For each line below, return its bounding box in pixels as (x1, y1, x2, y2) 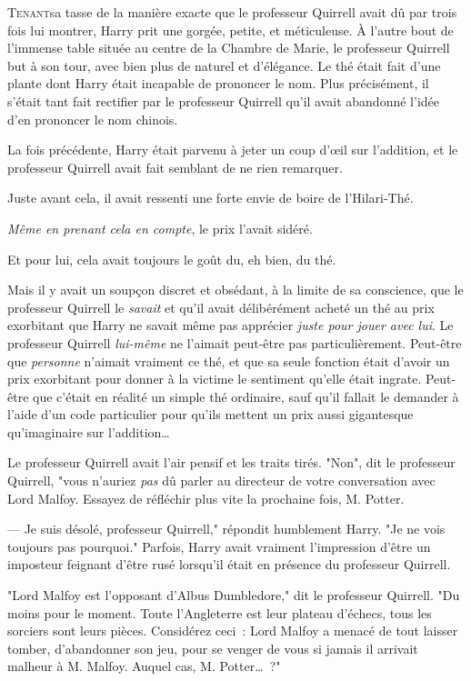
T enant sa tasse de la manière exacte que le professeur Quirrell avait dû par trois (7, 3, 457, 21)
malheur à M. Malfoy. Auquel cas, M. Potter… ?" (7, 656, 281, 676)
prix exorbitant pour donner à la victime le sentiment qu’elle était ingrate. (7, 369, 422, 388)
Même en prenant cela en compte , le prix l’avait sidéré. (7, 218, 313, 237)
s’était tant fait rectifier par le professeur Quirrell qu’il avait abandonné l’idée (7, 91, 439, 110)
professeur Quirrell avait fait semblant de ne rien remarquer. (7, 157, 343, 176)
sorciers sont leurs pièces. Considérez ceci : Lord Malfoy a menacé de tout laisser (7, 621, 458, 640)
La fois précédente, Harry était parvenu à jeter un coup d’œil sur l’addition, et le (7, 140, 458, 159)
